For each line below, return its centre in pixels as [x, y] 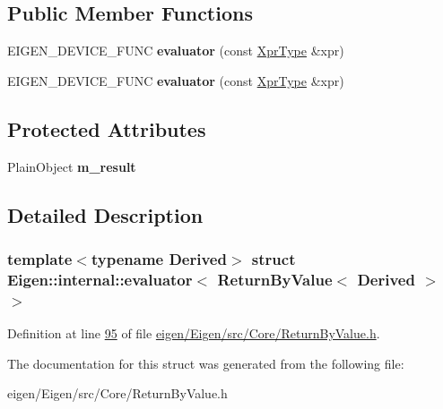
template [40, 258]
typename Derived [159, 258]
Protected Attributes [107, 128]
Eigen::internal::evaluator [100, 279]
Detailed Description [105, 214]
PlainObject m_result [72, 166]
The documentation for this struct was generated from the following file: [206, 363]
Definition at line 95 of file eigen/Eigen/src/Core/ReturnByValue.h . [194, 333]
